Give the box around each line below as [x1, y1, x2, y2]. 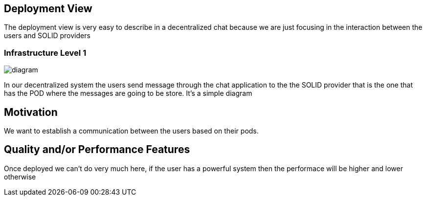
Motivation [4, 106, 58, 118]
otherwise [4, 172, 36, 181]
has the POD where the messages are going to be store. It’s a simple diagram [4, 89, 252, 98]
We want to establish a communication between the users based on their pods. [4, 127, 259, 135]
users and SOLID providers [4, 31, 90, 40]
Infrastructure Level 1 [4, 47, 87, 58]
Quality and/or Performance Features [4, 143, 190, 156]
